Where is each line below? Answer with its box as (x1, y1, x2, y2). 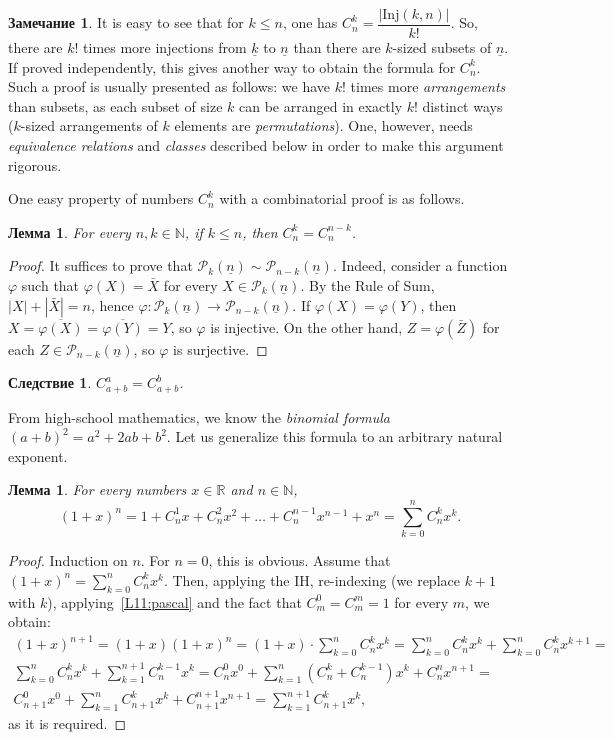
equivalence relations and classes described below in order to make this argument (8, 135, 504, 156)
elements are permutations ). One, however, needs (174, 115, 473, 136)
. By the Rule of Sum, (300, 275, 435, 295)
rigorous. (8, 154, 62, 175)
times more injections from (83, 37, 247, 58)
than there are (293, 37, 381, 58)
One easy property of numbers (8, 188, 194, 209)
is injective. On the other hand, (210, 316, 403, 337)
